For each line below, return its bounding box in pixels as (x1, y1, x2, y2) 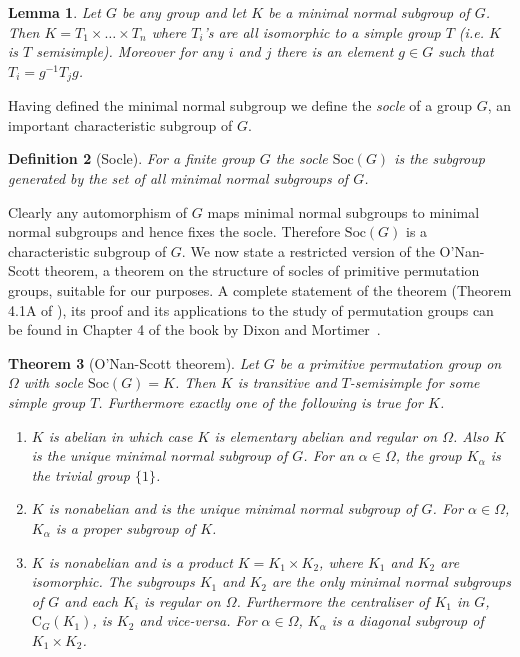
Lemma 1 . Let (8, 2, 101, 22)
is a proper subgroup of (55, 517, 196, 538)
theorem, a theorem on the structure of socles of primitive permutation (44, 260, 480, 281)
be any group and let (121, 2, 247, 22)
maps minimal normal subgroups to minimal (207, 201, 480, 222)
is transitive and (237, 372, 337, 393)
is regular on (144, 590, 221, 611)
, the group (395, 445, 462, 466)
